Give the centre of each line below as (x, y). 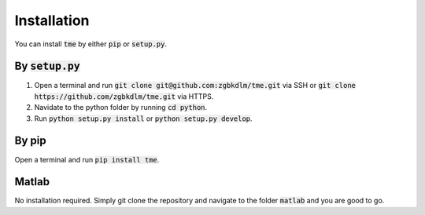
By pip (30, 141)
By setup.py (47, 66)
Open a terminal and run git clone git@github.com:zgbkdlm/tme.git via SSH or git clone (195, 86)
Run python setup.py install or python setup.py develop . (143, 118)
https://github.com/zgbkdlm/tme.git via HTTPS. (124, 96)
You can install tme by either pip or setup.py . (91, 44)
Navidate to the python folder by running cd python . (121, 107)
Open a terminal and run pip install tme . (87, 159)
